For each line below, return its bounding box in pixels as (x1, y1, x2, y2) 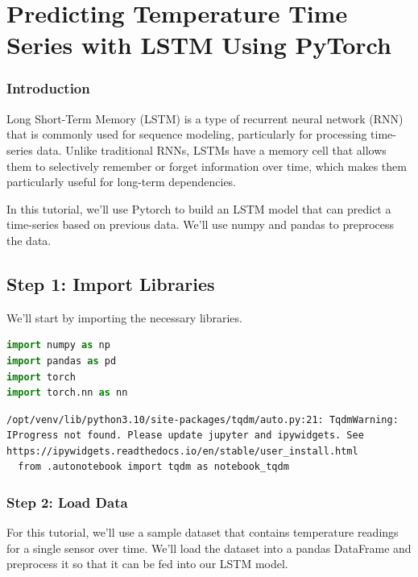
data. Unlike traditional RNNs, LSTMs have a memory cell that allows (36, 141, 387, 158)
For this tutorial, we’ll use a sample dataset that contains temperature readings (6, 524, 399, 541)
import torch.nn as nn (6, 387, 128, 399)
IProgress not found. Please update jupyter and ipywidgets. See (6, 430, 364, 442)
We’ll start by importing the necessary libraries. (6, 309, 242, 326)
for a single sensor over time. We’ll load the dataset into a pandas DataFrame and (6, 539, 412, 556)
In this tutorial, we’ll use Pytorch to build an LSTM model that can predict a (6, 200, 391, 217)
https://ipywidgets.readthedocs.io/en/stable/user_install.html (6, 445, 358, 457)
